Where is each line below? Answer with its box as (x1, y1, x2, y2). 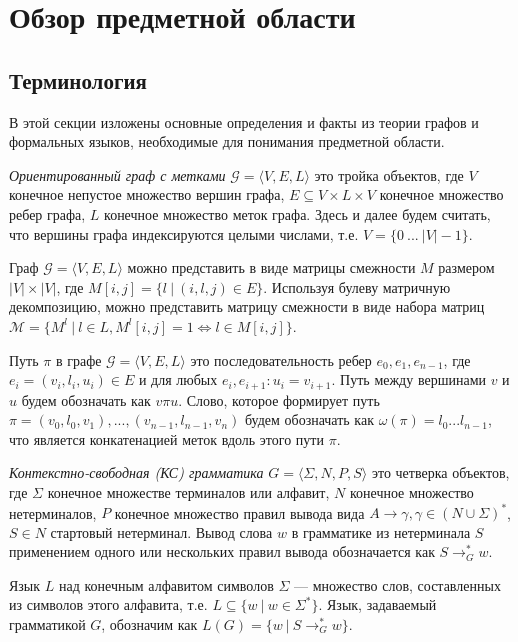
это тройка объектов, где (314, 164, 464, 185)
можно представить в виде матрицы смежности (127, 257, 416, 278)
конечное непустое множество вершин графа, (9, 184, 285, 205)
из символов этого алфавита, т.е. (9, 594, 208, 615)
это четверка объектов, (371, 462, 510, 483)
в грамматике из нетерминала (291, 521, 471, 542)
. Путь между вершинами (331, 369, 486, 390)
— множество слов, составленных (294, 574, 501, 595)
